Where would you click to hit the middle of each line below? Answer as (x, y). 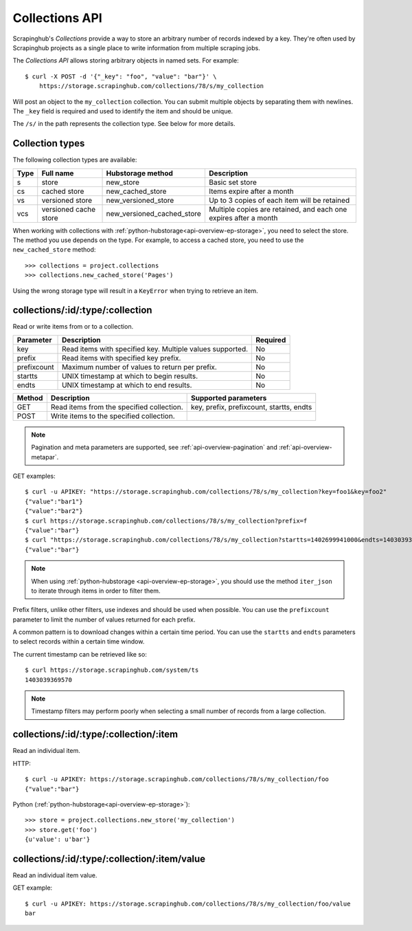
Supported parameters (229, 397)
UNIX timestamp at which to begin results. (130, 376)
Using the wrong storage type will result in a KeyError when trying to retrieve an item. (135, 291)
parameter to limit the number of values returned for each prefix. (104, 620)
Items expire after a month (251, 191)
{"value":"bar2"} (54, 511)
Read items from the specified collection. (117, 407)
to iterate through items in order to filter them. (96, 591)
